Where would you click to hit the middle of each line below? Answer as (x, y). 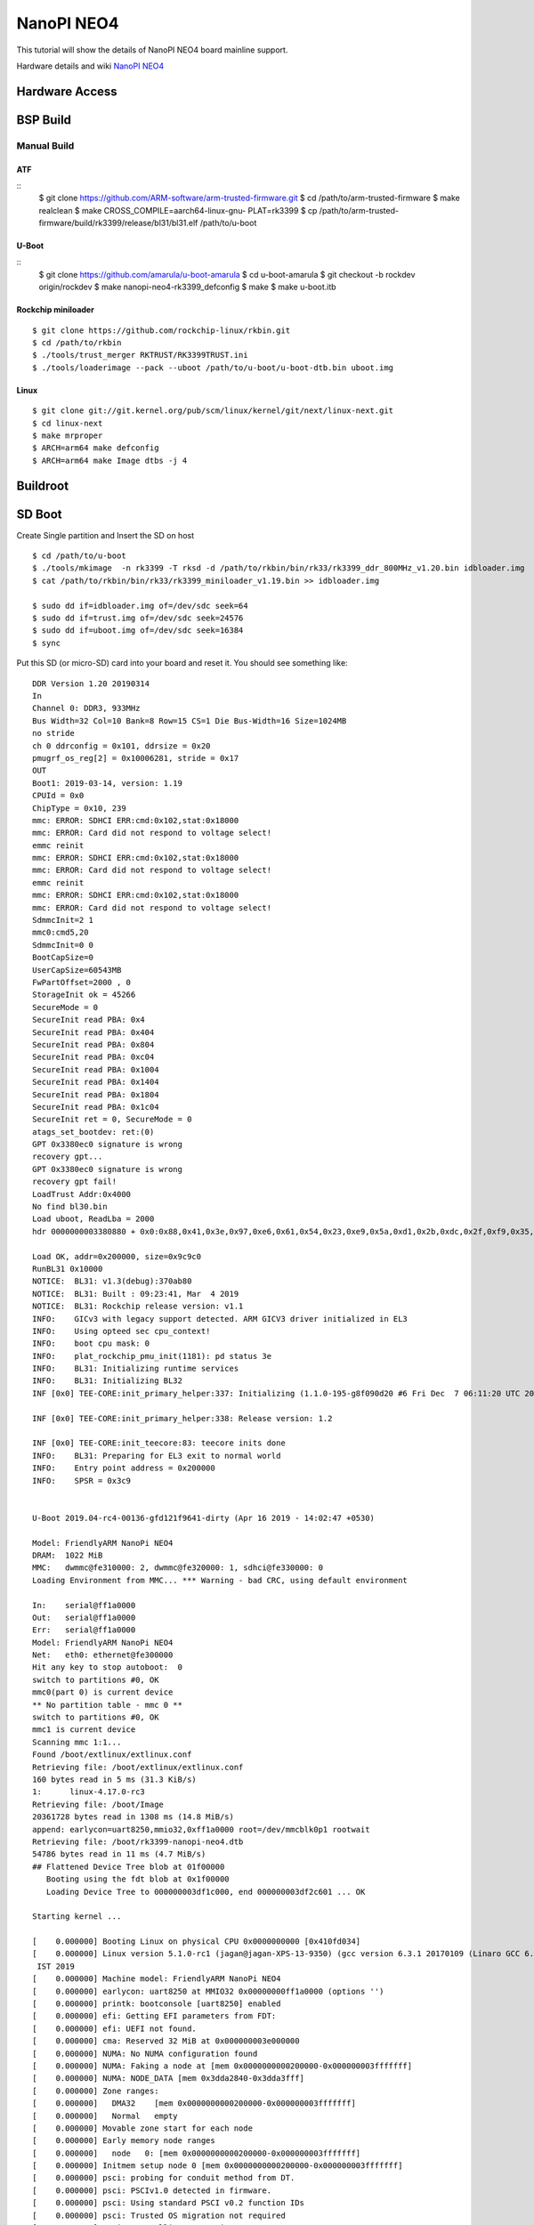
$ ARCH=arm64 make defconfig (96, 448)
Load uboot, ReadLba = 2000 (93, 1219)
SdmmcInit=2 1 (63, 920)
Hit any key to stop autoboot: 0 (107, 1667)
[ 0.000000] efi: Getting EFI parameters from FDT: (154, 2016)
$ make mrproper (68, 436)
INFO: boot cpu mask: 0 (91, 1343)
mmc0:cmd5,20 (61, 933)
